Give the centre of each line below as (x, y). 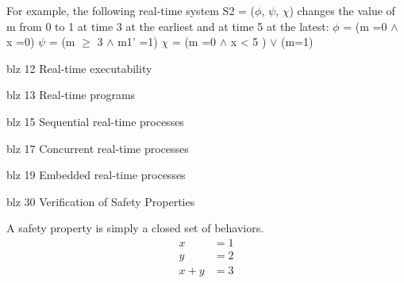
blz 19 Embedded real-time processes (96, 175)
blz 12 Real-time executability (79, 68)
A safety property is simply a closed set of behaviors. (135, 228)
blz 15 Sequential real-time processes (95, 121)
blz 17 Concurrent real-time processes (98, 148)
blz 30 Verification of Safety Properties (101, 201)
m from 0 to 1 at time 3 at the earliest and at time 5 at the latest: (168, 26)
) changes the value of (342, 10)
